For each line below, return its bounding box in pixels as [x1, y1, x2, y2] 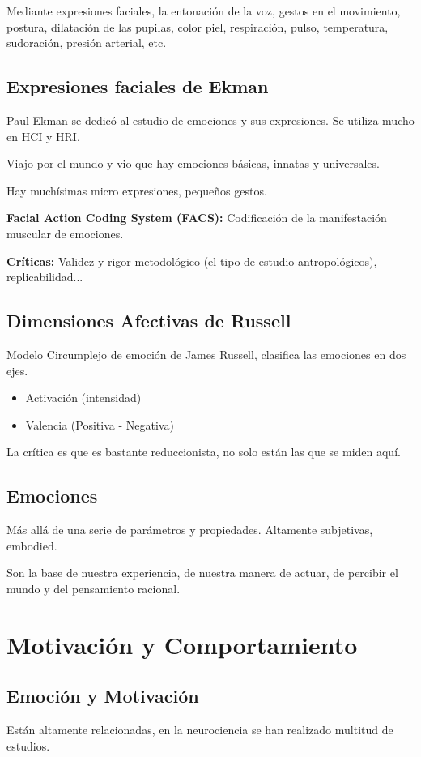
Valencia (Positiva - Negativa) [25, 416, 174, 433]
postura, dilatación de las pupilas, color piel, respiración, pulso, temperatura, [6, 18, 389, 35]
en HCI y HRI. [6, 127, 80, 144]
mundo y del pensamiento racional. [6, 580, 181, 597]
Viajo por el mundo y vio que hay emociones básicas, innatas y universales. [6, 155, 380, 172]
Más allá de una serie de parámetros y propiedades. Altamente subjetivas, [6, 521, 373, 538]
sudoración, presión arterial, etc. [6, 34, 167, 51]
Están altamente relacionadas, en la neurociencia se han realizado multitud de [6, 721, 393, 738]
